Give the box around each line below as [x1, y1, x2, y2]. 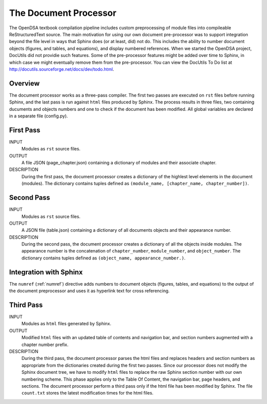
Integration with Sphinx [9, 268, 83, 276]
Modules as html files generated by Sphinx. [21, 321, 111, 327]
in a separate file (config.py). [9, 113, 68, 119]
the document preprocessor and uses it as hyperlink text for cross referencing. [9, 288, 170, 294]
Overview [9, 79, 40, 88]
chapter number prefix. [21, 342, 69, 348]
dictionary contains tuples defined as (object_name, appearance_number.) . [21, 255, 185, 261]
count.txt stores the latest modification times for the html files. [21, 390, 154, 396]
